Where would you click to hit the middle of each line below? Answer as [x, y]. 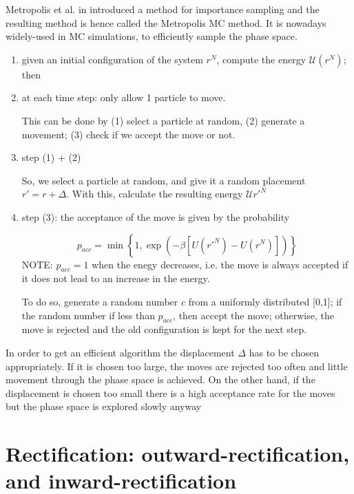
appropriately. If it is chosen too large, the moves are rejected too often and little [177, 366]
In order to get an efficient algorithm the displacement [120, 352]
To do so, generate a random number [100, 301]
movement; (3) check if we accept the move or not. [128, 134]
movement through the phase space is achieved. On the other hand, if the [160, 379]
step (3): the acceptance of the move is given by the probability [156, 216]
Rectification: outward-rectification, [178, 454]
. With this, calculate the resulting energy [155, 194]
